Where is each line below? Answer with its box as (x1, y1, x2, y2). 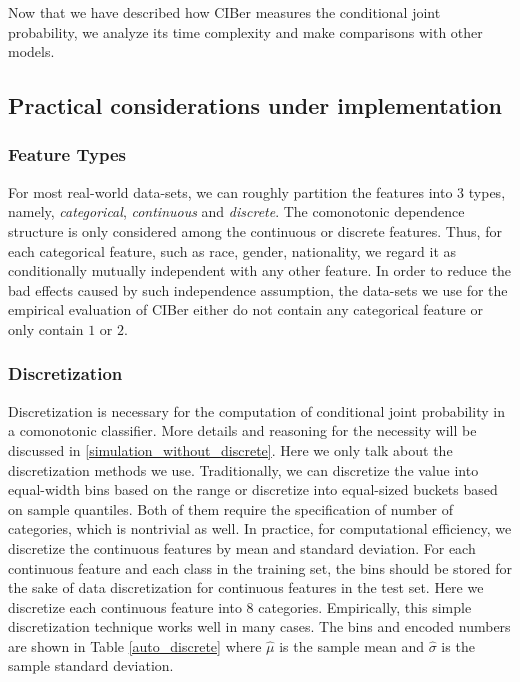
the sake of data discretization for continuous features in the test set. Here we (8, 577, 484, 598)
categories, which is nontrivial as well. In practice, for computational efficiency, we (8, 518, 512, 539)
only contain (8, 318, 84, 339)
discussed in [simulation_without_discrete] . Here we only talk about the (8, 439, 453, 460)
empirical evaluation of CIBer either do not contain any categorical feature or (8, 299, 483, 320)
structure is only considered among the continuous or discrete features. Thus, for (8, 220, 502, 241)
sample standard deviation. (8, 655, 174, 676)
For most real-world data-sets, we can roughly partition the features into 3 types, (8, 181, 506, 202)
